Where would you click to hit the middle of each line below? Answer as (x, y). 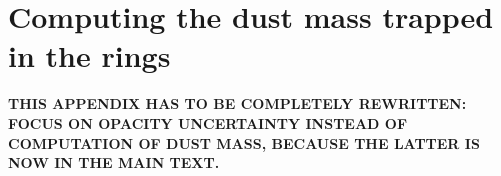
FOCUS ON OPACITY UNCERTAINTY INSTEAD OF (208, 122)
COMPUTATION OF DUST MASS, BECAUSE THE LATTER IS (244, 142)
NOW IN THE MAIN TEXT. (114, 162)
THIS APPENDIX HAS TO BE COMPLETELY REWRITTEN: (237, 103)
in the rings (89, 55)
